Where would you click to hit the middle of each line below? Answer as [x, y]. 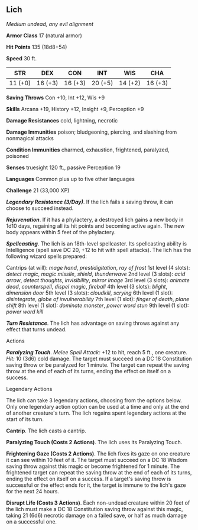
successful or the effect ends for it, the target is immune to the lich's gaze [96, 485]
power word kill [25, 311]
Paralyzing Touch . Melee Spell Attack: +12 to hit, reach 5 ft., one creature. [97, 352]
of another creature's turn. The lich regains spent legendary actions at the [96, 413]
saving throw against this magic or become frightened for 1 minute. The [93, 466]
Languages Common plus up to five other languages [70, 179]
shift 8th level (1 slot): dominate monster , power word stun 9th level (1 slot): [98, 305]
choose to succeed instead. [40, 208]
